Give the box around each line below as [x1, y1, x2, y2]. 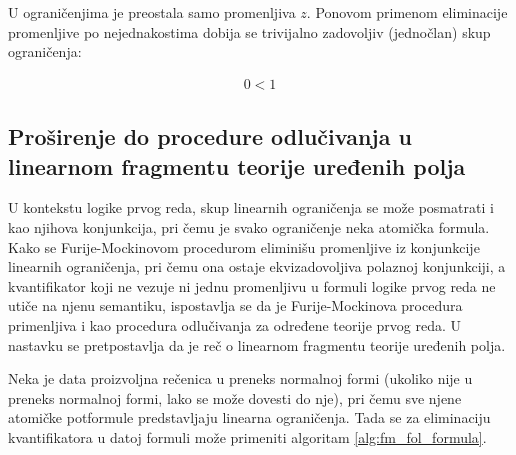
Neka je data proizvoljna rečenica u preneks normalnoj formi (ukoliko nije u [8, 368, 473, 389]
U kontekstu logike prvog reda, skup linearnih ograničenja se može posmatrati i [8, 197, 494, 218]
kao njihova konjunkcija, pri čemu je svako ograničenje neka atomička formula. [8, 217, 490, 237]
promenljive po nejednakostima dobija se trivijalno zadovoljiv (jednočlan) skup [8, 21, 491, 42]
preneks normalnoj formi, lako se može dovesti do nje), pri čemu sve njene [8, 387, 462, 408]
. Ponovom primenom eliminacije [306, 2, 508, 22]
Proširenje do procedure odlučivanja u [8, 121, 412, 152]
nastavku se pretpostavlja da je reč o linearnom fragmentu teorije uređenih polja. [8, 334, 506, 355]
